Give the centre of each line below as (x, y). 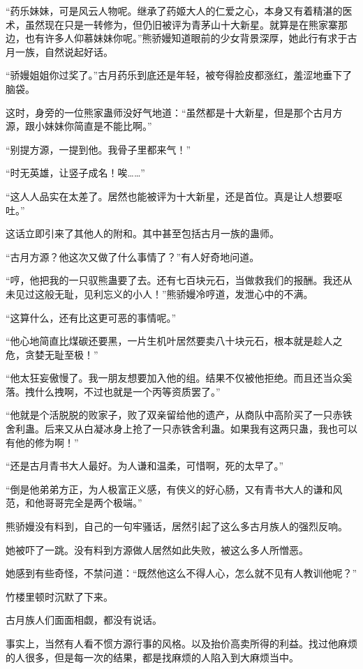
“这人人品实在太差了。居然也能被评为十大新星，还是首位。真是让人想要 (169, 196)
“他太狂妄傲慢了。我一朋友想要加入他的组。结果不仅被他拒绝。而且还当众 (174, 378)
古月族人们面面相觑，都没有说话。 (84, 620)
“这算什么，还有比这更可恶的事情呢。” (91, 317)
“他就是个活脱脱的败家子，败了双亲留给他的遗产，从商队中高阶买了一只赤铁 (179, 415)
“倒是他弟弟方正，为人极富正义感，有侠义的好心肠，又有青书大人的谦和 (169, 489)
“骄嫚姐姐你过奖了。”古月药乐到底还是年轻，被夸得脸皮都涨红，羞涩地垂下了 (179, 75)
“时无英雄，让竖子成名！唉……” (75, 173)
